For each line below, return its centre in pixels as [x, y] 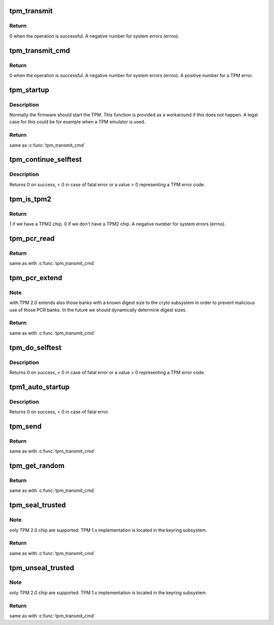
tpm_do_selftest [36, 348]
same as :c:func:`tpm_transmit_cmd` [47, 145]
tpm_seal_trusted [38, 505]
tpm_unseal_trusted [42, 568]
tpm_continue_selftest [46, 160]
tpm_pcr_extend [36, 277]
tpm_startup [29, 90]
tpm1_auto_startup [40, 387]
